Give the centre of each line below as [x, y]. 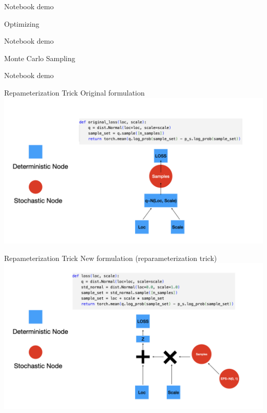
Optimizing [22, 23]
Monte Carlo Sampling [40, 58]
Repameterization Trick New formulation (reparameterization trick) [111, 258]
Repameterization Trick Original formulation [74, 92]
